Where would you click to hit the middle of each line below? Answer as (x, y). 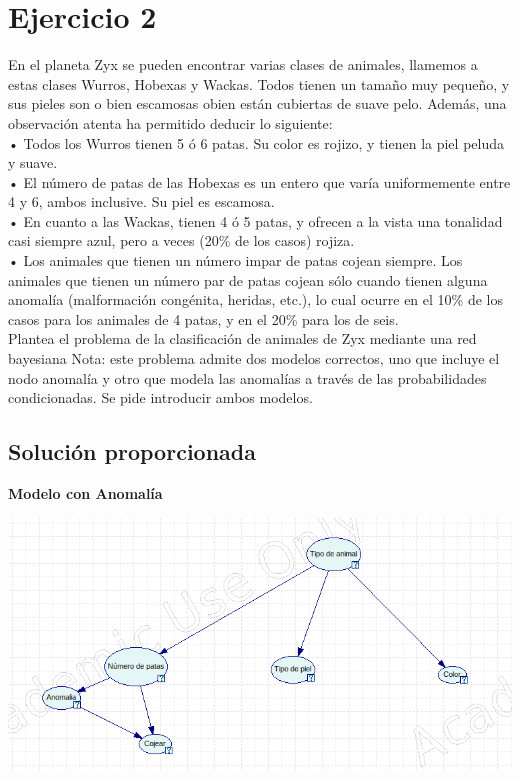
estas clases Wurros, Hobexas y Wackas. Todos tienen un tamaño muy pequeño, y (259, 83)
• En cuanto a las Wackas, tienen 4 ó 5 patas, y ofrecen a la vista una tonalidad (255, 220)
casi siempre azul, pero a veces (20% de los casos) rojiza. (181, 240)
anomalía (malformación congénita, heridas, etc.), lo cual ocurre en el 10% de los (255, 299)
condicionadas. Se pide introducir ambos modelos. (160, 397)
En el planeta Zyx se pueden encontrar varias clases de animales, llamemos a (243, 64)
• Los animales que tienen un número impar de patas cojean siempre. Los (235, 260)
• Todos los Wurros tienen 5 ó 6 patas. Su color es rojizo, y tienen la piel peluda (256, 142)
